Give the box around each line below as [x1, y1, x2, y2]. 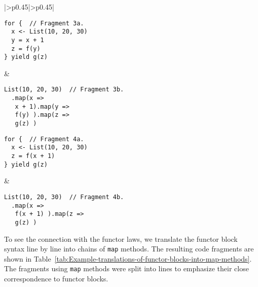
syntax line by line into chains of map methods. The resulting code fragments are [4, 243, 254, 254]
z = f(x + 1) [11, 152, 55, 160]
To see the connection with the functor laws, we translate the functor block [4, 233, 238, 244]
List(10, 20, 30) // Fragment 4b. [4, 193, 124, 201]
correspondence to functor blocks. [4, 273, 108, 284]
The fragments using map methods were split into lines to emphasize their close [4, 263, 249, 274]
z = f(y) [11, 45, 41, 52]
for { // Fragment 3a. [4, 19, 84, 27]
